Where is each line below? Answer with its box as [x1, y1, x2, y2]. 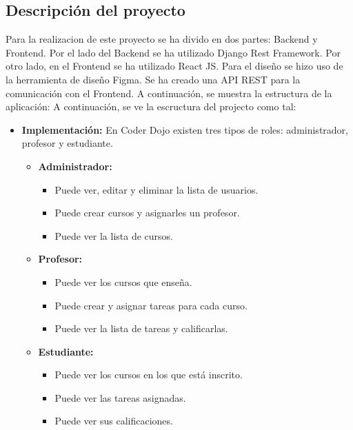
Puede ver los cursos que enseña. [54, 274, 192, 289]
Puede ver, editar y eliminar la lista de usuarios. [54, 182, 259, 196]
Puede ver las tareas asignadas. [54, 390, 186, 405]
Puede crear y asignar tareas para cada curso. [54, 298, 248, 312]
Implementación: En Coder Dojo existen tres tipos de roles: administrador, [21, 122, 348, 136]
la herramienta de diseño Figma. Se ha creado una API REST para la [6, 72, 301, 86]
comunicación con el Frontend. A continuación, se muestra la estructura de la [6, 85, 332, 100]
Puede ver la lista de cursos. [54, 228, 173, 243]
